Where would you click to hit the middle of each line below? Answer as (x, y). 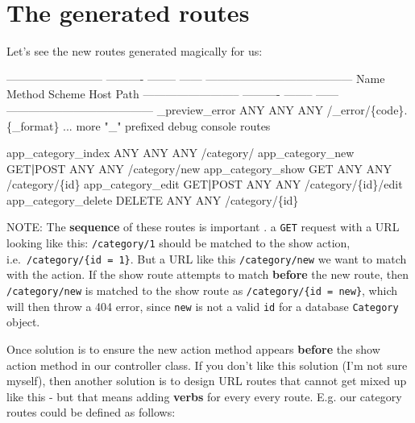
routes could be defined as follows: (91, 412)
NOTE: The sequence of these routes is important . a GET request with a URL (203, 227)
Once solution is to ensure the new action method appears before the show (193, 348)
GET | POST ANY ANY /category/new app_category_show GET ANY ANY (199, 168)
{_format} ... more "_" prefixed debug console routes (139, 125)
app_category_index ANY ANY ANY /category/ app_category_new (181, 153)
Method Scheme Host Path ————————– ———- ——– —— (173, 94)
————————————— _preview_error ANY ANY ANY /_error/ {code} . (207, 109)
